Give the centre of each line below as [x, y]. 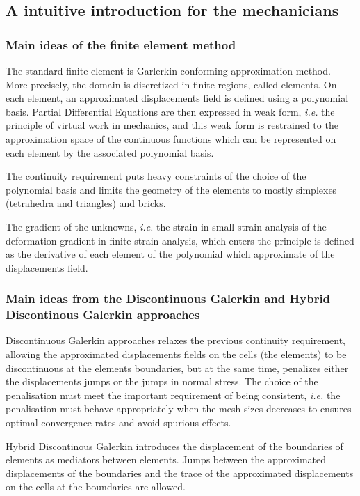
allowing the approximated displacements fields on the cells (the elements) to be [176, 354]
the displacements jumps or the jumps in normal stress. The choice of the [162, 381]
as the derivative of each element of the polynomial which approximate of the [170, 254]
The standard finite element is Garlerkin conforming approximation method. [168, 70]
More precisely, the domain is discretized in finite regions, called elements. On [171, 84]
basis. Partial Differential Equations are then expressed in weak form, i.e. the [170, 111]
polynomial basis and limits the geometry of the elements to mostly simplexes [171, 189]
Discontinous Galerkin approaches [103, 315]
